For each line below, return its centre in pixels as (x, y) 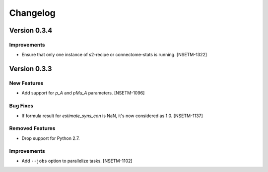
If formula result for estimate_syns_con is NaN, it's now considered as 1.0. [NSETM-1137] (112, 116)
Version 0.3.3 (31, 69)
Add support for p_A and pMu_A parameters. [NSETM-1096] (83, 93)
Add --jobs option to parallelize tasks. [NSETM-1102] (77, 161)
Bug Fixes (21, 106)
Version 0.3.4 (31, 30)
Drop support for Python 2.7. (51, 138)
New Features (26, 83)
